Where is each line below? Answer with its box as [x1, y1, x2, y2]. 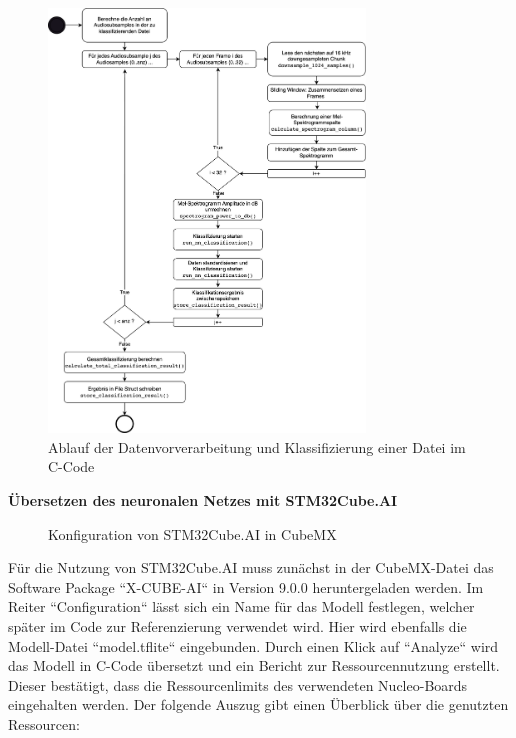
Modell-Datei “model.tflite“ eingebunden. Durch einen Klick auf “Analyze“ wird [8, 635, 499, 656]
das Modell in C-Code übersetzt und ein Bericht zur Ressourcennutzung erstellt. [8, 655, 500, 676]
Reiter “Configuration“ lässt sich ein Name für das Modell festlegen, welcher [8, 596, 475, 617]
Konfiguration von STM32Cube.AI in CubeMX [48, 523, 337, 544]
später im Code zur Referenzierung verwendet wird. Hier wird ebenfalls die [8, 615, 467, 636]
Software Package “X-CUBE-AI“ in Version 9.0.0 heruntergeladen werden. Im [8, 576, 484, 597]
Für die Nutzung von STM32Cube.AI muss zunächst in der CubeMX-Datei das [8, 557, 494, 578]
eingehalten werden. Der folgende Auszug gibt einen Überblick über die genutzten [8, 694, 509, 715]
